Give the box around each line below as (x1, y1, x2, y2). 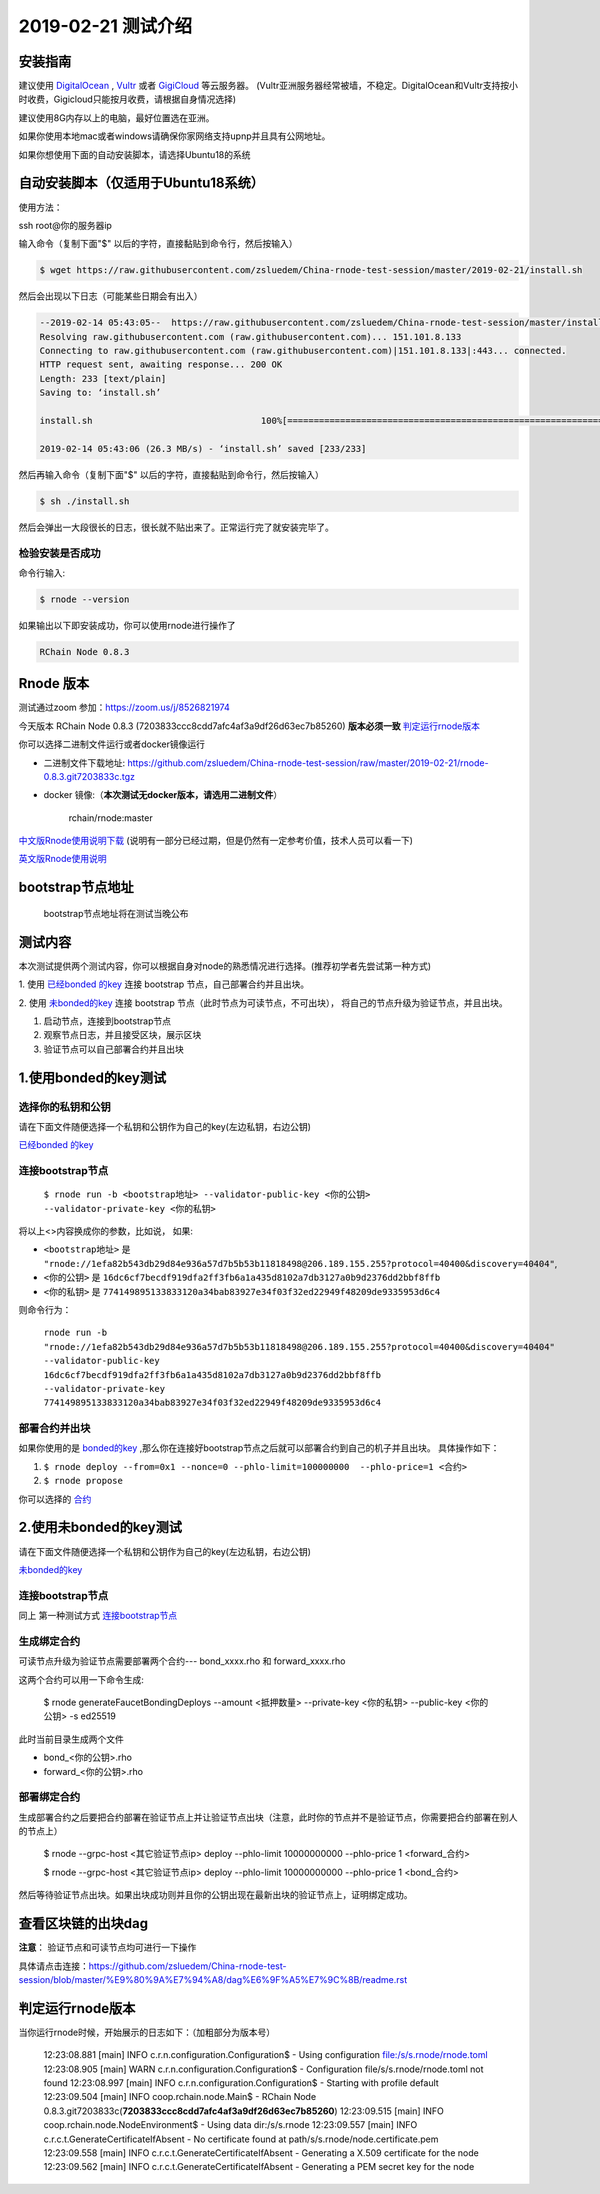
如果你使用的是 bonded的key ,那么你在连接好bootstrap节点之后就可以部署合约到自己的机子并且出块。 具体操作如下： (18, 1442, 500, 1454)
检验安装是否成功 (18, 546, 101, 560)
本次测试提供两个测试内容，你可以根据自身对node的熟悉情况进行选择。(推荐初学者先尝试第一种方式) (18, 960, 432, 972)
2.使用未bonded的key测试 (18, 1519, 182, 1536)
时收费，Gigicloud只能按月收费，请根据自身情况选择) (18, 93, 237, 105)
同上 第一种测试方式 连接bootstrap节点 (18, 1610, 178, 1622)
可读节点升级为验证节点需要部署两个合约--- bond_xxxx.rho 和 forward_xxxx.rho (18, 1655, 346, 1667)
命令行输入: (18, 566, 66, 579)
